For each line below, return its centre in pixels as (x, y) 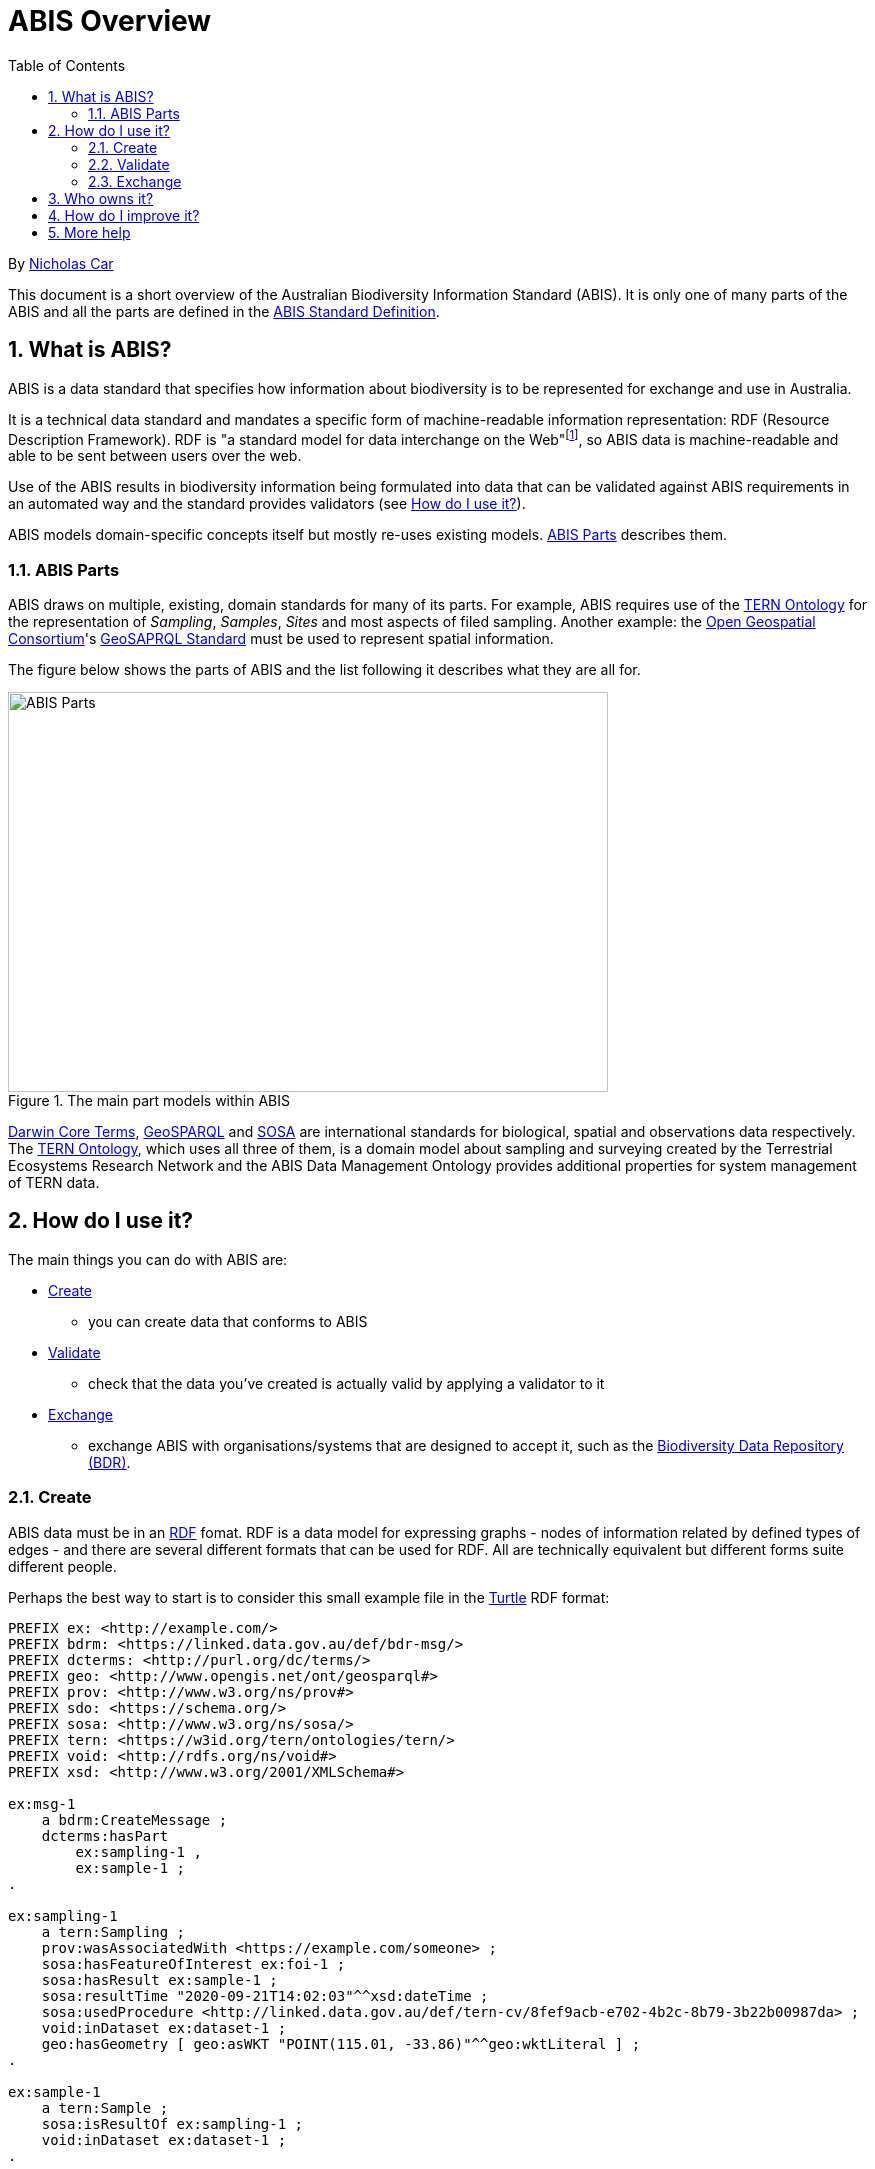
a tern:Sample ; (105, 2107)
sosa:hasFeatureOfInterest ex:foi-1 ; (193, 1963)
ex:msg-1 (42, 1803)
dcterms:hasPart (105, 1835)
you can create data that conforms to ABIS (228, 1321)
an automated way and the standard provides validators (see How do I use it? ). (267, 504)
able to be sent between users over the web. (155, 456)
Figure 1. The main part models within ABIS (149, 1100)
